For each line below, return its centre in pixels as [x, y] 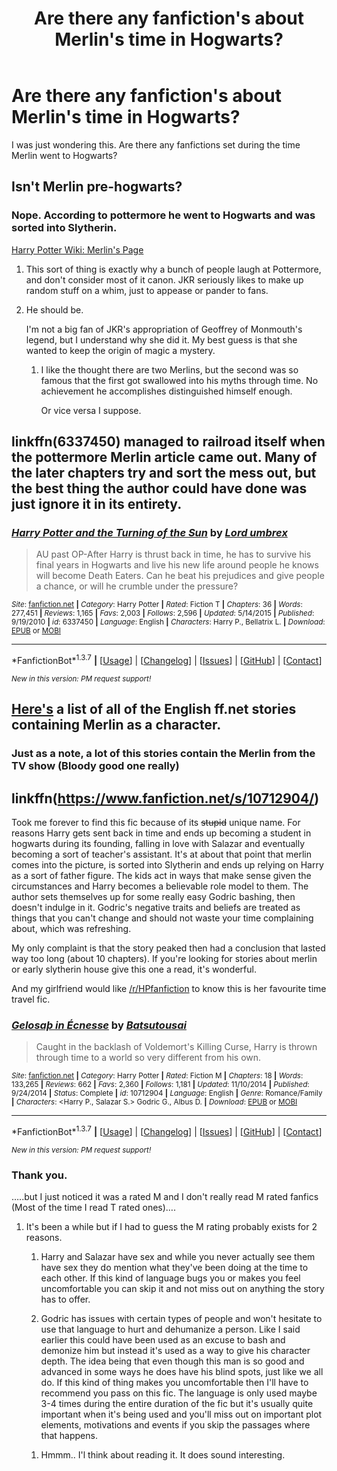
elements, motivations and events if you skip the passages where [175, 1425]
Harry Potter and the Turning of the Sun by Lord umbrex [149, 532]
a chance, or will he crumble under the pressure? [137, 586]
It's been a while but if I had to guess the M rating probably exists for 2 [171, 1227]
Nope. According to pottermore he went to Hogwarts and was [163, 215]
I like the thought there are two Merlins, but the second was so [169, 369]
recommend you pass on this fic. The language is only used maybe [179, 1393]
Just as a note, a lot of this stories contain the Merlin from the [163, 754]
